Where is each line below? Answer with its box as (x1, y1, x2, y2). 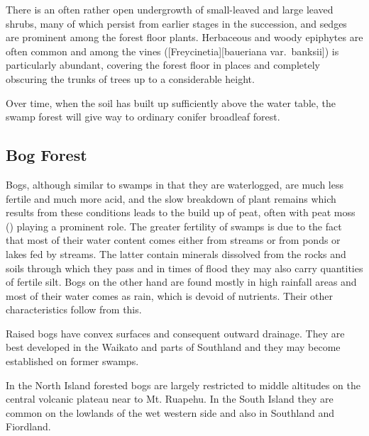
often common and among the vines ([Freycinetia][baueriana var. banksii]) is (6, 43, 339, 58)
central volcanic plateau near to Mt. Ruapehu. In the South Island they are (6, 391, 334, 406)
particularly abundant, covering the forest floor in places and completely (6, 57, 320, 72)
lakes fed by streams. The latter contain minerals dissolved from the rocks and (6, 246, 346, 261)
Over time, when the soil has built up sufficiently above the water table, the (6, 95, 336, 110)
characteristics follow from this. (6, 302, 142, 317)
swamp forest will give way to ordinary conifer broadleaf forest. (6, 109, 280, 124)
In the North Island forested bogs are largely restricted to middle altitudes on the (6, 377, 360, 392)
